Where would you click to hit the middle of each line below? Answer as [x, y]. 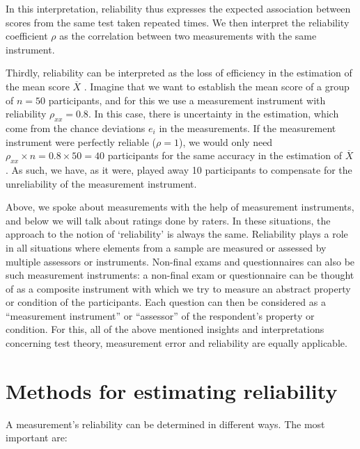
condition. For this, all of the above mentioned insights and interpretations [165, 329]
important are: [37, 438]
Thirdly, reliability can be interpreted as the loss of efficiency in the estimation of [179, 73]
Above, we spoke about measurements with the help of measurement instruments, [180, 207]
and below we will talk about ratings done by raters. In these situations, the [168, 220]
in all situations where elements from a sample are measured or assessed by [166, 247]
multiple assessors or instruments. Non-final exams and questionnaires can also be [180, 261]
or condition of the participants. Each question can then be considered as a [166, 302]
